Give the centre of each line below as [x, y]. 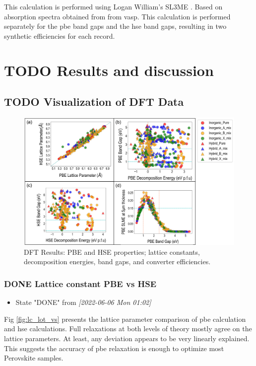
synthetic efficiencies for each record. [60, 36]
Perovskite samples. [34, 358]
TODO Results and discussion [109, 70]
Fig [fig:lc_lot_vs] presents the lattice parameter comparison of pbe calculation [125, 319]
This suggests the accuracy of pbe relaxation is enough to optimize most [114, 348]
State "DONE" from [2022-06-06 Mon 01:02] [83, 302]
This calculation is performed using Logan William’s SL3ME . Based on [113, 6]
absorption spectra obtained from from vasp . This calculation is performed [117, 16]
